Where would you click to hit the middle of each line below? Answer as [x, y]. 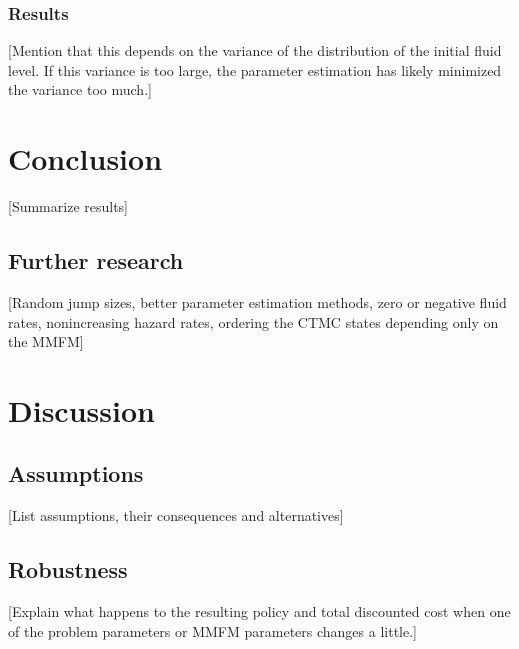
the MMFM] [46, 341]
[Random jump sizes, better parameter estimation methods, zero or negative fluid [257, 301]
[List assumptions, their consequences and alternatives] [176, 515]
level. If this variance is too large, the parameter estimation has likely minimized [255, 69]
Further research [96, 260]
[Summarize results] [68, 206]
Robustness [68, 569]
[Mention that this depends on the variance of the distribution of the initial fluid [255, 50]
